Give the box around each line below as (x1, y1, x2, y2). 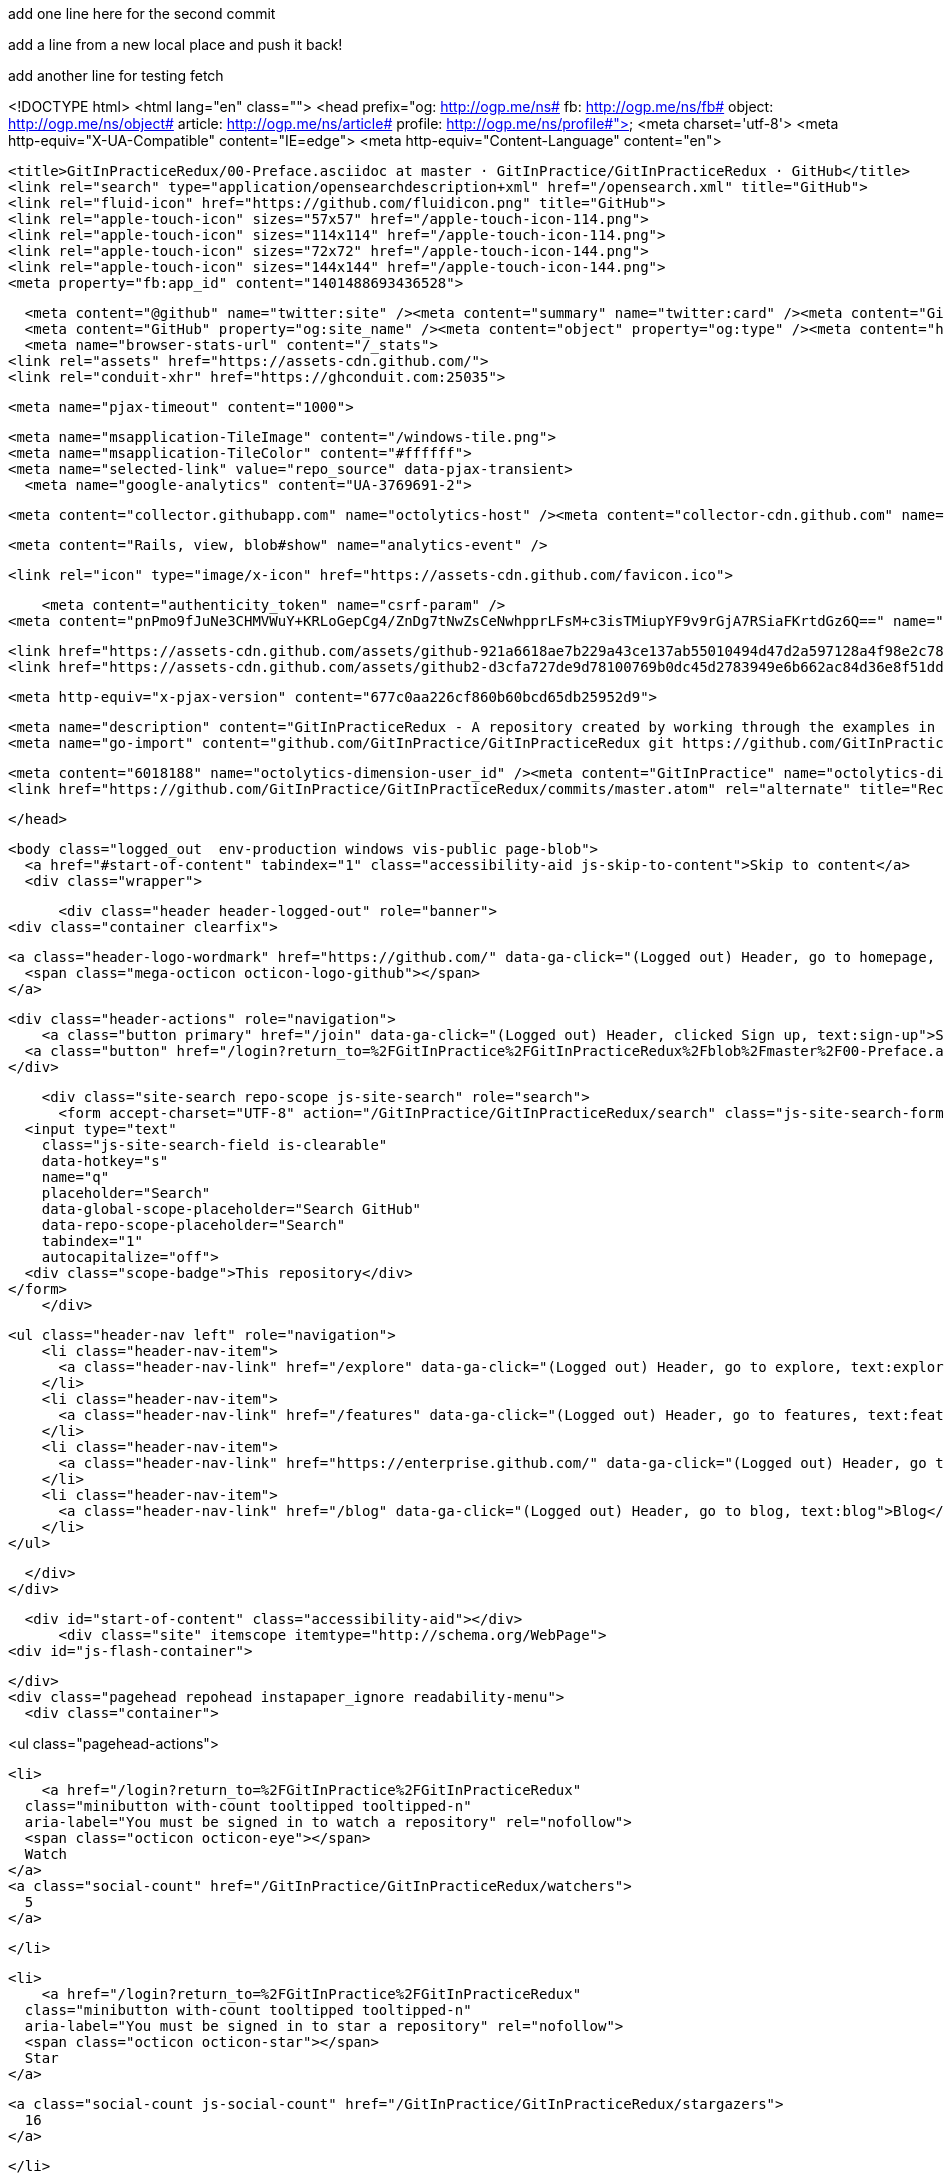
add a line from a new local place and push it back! (8, 36, 343, 53)
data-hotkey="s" (41, 1153, 169, 1169)
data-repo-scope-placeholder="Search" (41, 1217, 346, 1233)
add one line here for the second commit (8, 5, 276, 22)
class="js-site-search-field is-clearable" (41, 1137, 388, 1153)
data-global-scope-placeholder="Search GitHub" (41, 1201, 422, 1217)
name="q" (41, 1169, 110, 1185)
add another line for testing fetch (8, 67, 224, 84)
